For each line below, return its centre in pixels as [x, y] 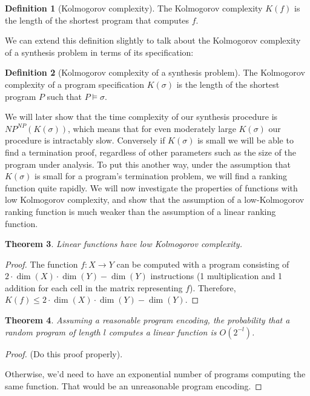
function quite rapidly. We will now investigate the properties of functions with [151, 187]
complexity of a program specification [74, 84]
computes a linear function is [163, 332]
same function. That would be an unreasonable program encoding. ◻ [134, 385]
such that [64, 96]
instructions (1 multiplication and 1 [216, 276]
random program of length [53, 332]
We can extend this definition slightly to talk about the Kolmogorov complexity [153, 40]
